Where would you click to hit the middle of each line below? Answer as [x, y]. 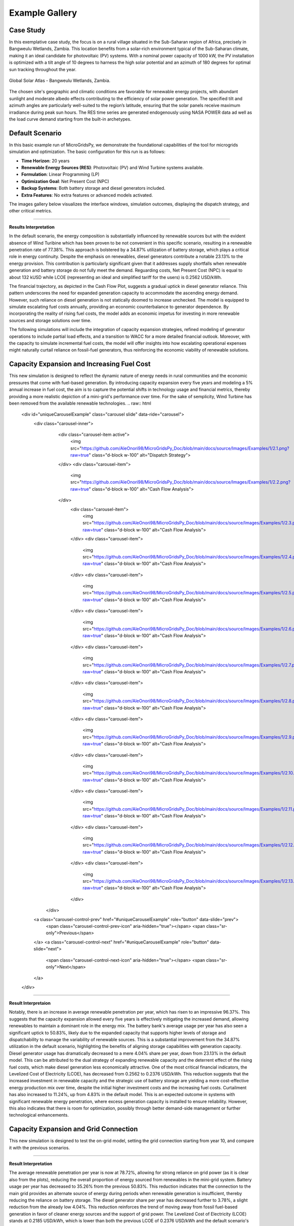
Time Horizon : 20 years [45, 161]
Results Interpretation [32, 227]
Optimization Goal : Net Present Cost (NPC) [65, 181]
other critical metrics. [31, 211]
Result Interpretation [31, 1164]
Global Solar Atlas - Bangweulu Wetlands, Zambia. [60, 80]
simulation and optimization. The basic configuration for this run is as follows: [87, 152]
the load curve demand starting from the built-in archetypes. [70, 119]
